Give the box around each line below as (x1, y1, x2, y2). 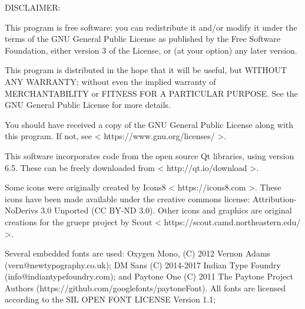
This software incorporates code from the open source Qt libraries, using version (5, 149, 294, 162)
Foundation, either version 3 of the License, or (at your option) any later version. (5, 44, 297, 56)
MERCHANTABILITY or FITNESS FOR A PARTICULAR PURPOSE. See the (5, 87, 298, 99)
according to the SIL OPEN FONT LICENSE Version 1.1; (5, 293, 216, 305)
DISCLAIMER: (5, 1, 61, 13)
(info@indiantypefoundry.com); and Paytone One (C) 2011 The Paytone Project (5, 270, 293, 282)
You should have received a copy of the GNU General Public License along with (5, 118, 294, 130)
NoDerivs (5, 204, 38, 216)
